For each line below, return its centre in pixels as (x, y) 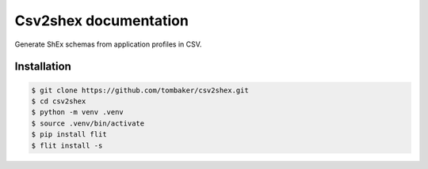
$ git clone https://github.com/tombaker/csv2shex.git (140, 90)
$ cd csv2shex (59, 101)
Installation (43, 67)
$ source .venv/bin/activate (88, 123)
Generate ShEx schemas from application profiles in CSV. (108, 44)
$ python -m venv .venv (78, 112)
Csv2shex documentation (102, 21)
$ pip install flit (69, 135)
